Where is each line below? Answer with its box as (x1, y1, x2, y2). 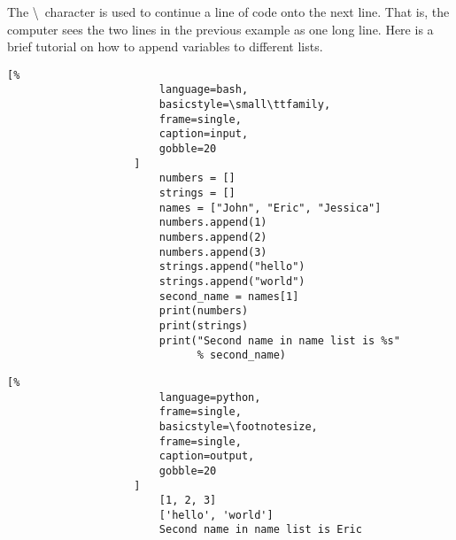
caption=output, (158, 450, 255, 463)
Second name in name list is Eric (158, 523, 362, 536)
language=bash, (158, 83, 249, 96)
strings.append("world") (158, 274, 305, 288)
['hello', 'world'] (158, 508, 274, 521)
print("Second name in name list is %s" (158, 334, 400, 347)
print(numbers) (158, 305, 249, 318)
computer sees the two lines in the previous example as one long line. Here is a (7, 19, 434, 38)
